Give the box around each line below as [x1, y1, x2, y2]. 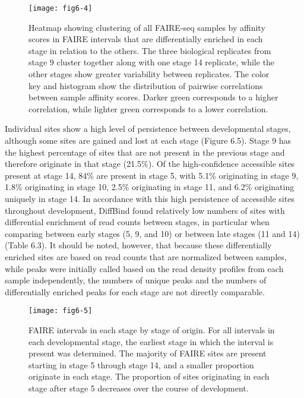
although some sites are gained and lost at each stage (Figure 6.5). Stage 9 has [5, 134, 292, 146]
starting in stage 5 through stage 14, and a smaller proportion [28, 358, 254, 371]
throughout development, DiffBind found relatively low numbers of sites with [5, 204, 285, 216]
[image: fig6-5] [28, 307, 93, 315]
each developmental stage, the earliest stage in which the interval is [28, 335, 274, 348]
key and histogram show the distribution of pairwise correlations [28, 79, 263, 91]
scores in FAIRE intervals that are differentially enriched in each [28, 33, 263, 45]
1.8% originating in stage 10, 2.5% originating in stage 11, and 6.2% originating [5, 181, 294, 193]
